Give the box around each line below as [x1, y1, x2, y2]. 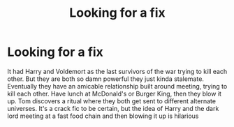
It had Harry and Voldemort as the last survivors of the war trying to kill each [7, 67, 228, 75]
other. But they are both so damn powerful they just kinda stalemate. [7, 75, 205, 83]
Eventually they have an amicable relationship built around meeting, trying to [7, 82, 228, 90]
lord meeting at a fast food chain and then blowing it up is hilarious [7, 112, 199, 120]
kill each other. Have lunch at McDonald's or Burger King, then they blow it [7, 89, 222, 98]
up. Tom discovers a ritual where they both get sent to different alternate [7, 96, 217, 105]
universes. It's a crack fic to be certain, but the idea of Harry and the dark [7, 104, 219, 112]
